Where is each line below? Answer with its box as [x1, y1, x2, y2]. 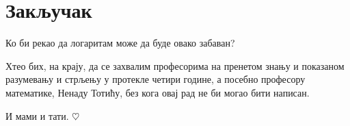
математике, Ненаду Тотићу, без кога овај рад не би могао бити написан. [5, 85, 310, 99]
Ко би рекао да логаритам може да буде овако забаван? [5, 36, 235, 50]
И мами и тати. [5, 108, 69, 123]
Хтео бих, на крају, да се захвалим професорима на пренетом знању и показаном [5, 58, 345, 73]
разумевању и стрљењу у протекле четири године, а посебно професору [5, 72, 306, 86]
